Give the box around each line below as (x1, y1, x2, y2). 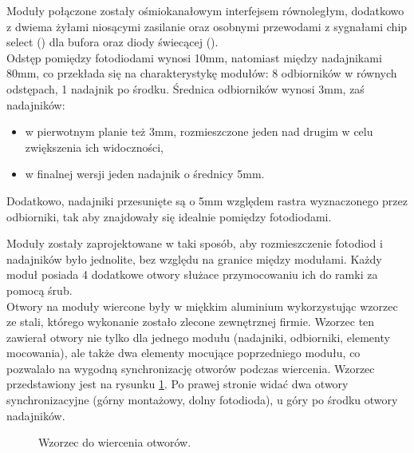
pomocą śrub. (6, 281, 73, 298)
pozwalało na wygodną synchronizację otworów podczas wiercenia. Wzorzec (6, 360, 375, 376)
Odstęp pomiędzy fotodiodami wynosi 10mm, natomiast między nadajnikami (6, 49, 382, 66)
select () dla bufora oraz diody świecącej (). (6, 34, 219, 50)
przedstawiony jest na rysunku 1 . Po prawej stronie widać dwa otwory (6, 376, 349, 392)
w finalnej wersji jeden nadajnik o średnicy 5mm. (25, 165, 265, 182)
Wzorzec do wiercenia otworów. (38, 434, 191, 451)
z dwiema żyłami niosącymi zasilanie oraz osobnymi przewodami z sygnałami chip (6, 18, 408, 34)
